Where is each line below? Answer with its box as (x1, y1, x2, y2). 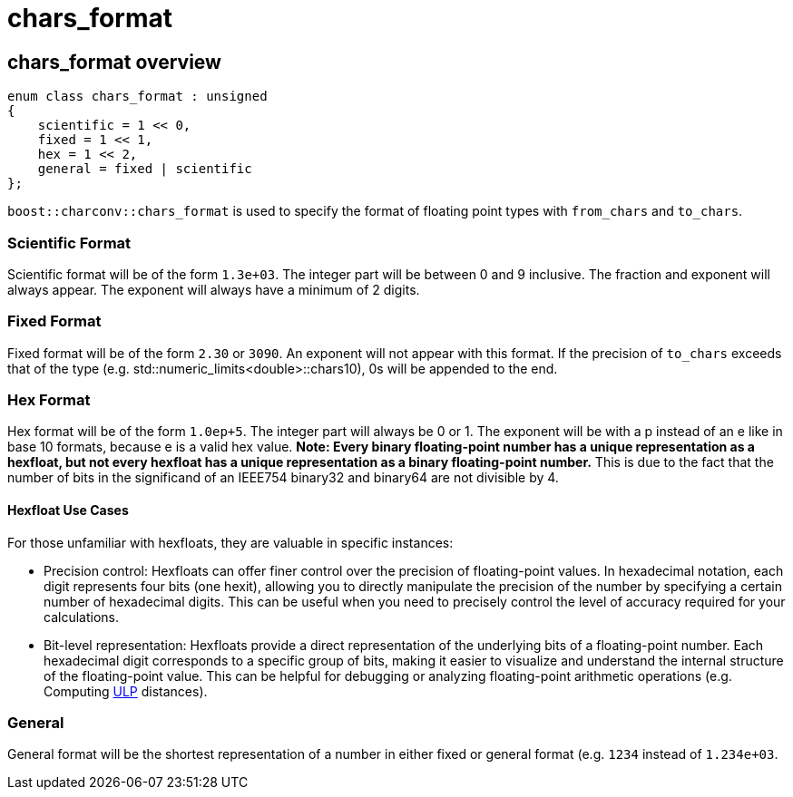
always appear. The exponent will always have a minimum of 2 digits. (7, 281, 420, 297)
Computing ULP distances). (44, 683, 208, 699)
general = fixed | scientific (37, 161, 252, 177)
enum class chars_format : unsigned (7, 89, 268, 104)
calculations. (44, 608, 119, 625)
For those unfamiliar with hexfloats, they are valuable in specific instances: (7, 534, 454, 550)
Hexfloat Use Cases (7, 502, 129, 519)
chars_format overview (7, 50, 221, 73)
